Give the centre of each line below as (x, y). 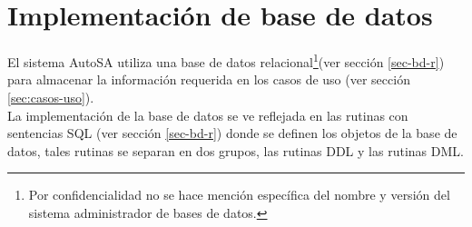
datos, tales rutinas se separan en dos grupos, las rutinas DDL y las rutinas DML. (236, 150)
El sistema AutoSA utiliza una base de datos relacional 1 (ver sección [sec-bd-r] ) (226, 60)
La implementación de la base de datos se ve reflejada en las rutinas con (208, 115)
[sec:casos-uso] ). (51, 97)
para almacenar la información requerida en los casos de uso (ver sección (209, 79)
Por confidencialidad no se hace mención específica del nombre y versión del (239, 195)
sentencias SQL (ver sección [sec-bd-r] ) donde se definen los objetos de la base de (232, 133)
